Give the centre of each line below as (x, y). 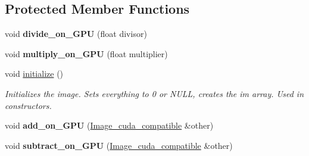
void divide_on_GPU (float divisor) (76, 34)
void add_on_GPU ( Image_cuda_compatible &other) (109, 125)
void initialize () (34, 74)
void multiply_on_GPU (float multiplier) (86, 53)
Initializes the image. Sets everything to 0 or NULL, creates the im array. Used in (154, 93)
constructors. (28, 105)
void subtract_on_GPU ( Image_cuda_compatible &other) (119, 145)
